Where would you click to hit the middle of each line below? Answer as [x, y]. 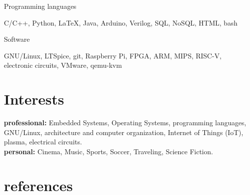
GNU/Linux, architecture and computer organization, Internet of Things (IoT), [124, 132]
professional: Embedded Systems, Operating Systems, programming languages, [125, 123]
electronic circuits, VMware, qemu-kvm [63, 65]
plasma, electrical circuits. [43, 142]
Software [17, 39]
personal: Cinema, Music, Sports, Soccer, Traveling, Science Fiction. [109, 151]
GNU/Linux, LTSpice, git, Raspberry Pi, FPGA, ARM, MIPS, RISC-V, [113, 55]
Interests [34, 99]
